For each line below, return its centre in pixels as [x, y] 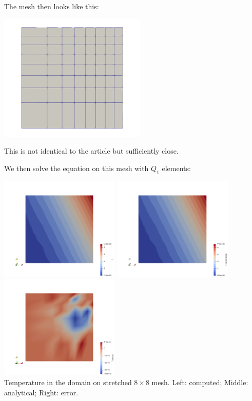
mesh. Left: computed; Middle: [200, 382]
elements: [176, 168]
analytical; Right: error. [41, 392]
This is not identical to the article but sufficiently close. [91, 151]
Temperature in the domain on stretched [68, 382]
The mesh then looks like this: [52, 6]
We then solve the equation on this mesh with [76, 168]
